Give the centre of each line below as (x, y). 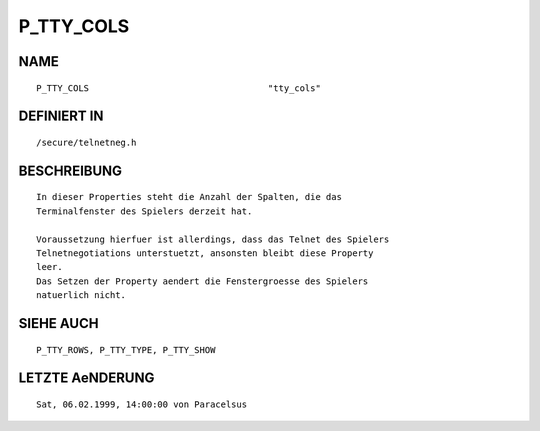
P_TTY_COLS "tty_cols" (179, 88)
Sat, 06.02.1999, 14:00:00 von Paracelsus (142, 404)
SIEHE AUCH (58, 323)
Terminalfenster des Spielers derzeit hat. (144, 211)
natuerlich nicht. (81, 295)
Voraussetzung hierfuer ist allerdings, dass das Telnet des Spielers (213, 239)
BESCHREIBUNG (70, 170)
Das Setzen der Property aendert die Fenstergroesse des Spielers (202, 281)
